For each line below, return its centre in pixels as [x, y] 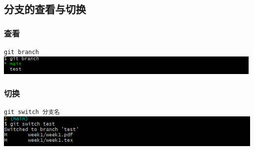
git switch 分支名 [32, 112]
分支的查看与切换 [45, 9]
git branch [21, 52]
